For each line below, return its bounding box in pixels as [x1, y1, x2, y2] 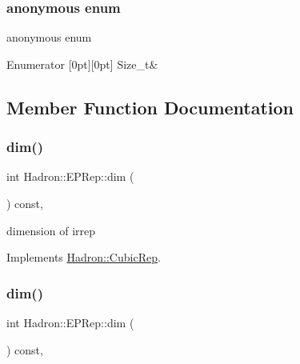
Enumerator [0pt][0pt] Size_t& [6, 55, 158, 72]
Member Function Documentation [6, 94, 294, 119]
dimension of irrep [6, 222, 96, 238]
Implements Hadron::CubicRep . [6, 249, 161, 266]
